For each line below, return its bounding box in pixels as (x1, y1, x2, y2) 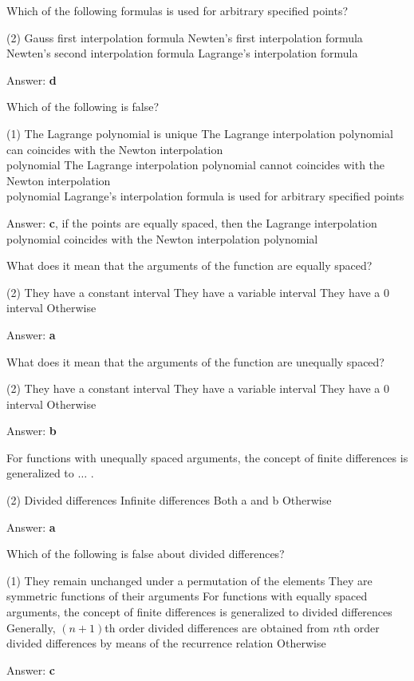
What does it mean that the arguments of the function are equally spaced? (6, 257, 373, 274)
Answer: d (6, 71, 57, 88)
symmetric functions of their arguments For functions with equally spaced (6, 588, 368, 604)
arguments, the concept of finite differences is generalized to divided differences (6, 604, 392, 620)
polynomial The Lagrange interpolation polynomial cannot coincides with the (6, 156, 385, 173)
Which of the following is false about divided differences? (6, 545, 285, 562)
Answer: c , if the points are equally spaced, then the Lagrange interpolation (6, 214, 377, 231)
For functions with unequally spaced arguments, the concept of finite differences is (6, 449, 408, 465)
